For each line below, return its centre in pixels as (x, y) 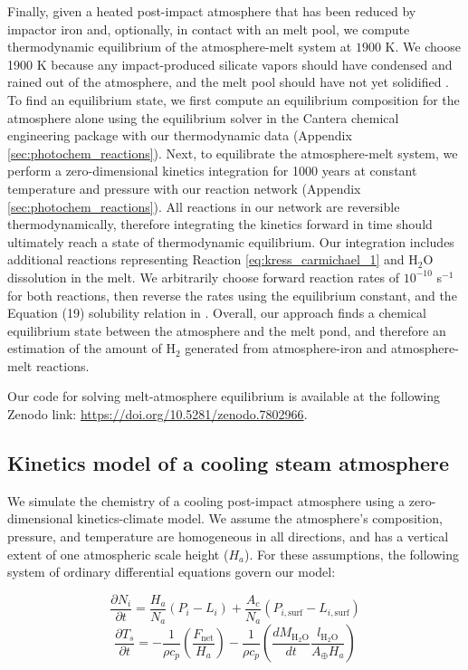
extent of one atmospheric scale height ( (118, 554)
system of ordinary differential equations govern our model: (172, 572)
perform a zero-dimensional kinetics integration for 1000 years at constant (212, 171)
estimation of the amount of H (91, 348)
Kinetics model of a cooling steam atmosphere (229, 463)
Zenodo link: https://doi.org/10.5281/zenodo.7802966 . (158, 414)
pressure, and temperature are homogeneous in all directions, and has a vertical (228, 536)
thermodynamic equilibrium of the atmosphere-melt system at (180, 47)
